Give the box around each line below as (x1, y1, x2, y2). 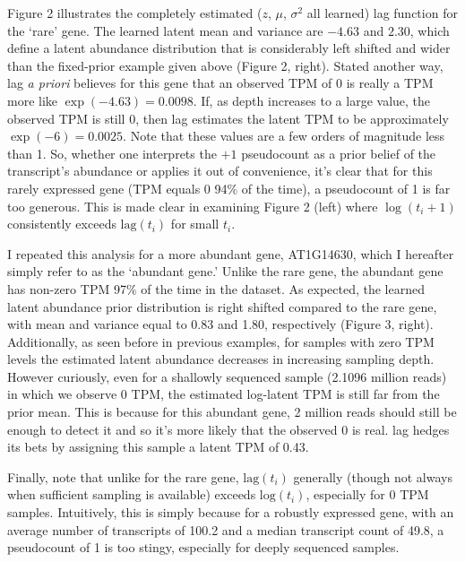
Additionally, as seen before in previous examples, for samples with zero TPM (7, 332, 435, 350)
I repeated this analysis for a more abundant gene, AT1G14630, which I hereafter (7, 244, 454, 263)
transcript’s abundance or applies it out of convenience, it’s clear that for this (7, 161, 433, 180)
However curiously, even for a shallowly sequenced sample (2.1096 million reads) (7, 367, 447, 385)
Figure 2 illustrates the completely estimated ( (7, 4, 263, 22)
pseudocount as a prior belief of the (241, 143, 436, 162)
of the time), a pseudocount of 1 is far (241, 178, 451, 197)
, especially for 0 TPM (306, 485, 429, 504)
